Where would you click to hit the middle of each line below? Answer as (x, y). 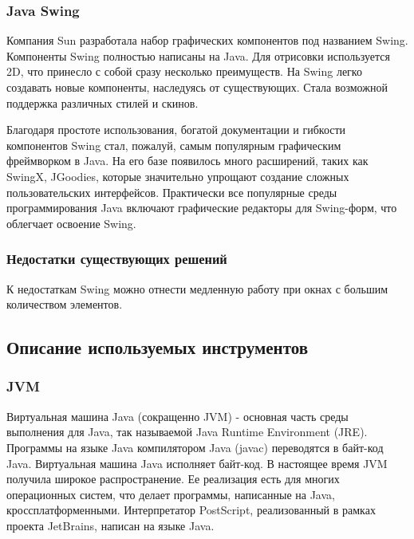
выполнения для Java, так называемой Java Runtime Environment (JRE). (187, 432)
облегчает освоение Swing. (71, 223)
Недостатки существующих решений (117, 259)
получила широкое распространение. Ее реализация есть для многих (173, 479)
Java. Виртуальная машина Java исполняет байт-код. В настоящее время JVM (197, 463)
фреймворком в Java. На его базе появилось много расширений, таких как (187, 161)
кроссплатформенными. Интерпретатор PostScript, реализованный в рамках (191, 510)
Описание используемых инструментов (158, 347)
